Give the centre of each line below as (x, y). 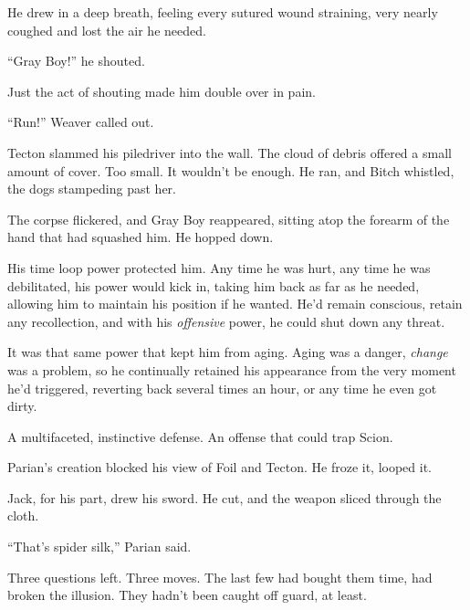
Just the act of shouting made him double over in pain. (162, 91)
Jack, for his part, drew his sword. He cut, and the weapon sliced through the (225, 497)
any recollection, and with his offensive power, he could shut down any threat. (226, 321)
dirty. (22, 406)
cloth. (23, 515)
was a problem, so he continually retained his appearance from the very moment (232, 369)
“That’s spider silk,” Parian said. (99, 547)
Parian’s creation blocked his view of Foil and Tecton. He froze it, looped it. (220, 467)
